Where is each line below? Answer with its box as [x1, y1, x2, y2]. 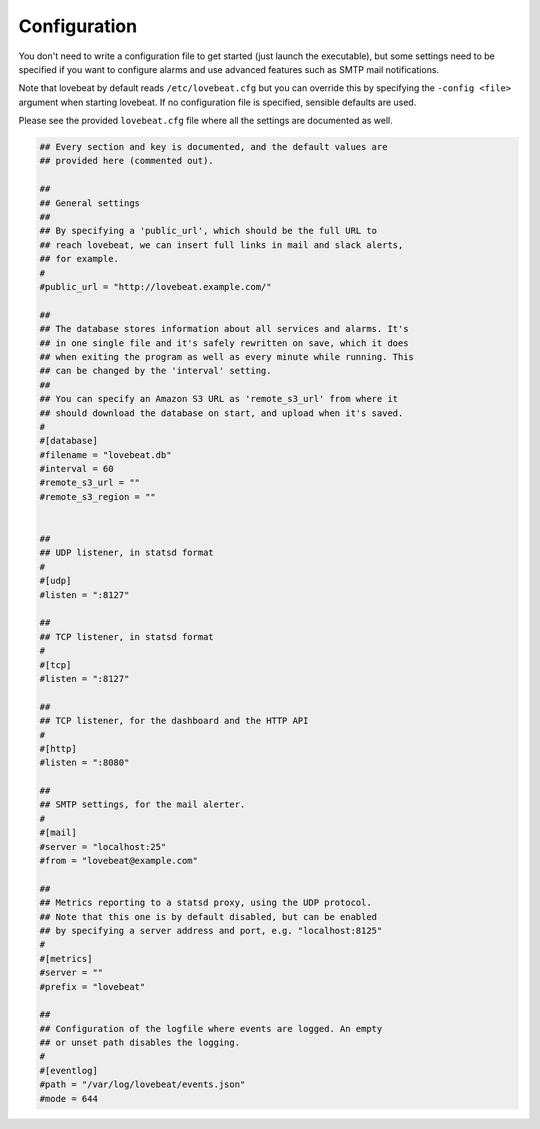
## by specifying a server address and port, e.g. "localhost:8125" [39, 925, 383, 936]
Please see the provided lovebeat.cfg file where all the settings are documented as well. [18, 115, 394, 127]
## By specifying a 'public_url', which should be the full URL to [39, 225, 378, 237]
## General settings [39, 197, 140, 209]
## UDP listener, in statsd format [39, 547, 214, 559]
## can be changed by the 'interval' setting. [39, 365, 272, 377]
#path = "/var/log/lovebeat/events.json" [39, 1079, 246, 1090]
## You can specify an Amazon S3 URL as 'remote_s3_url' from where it [39, 393, 399, 405]
